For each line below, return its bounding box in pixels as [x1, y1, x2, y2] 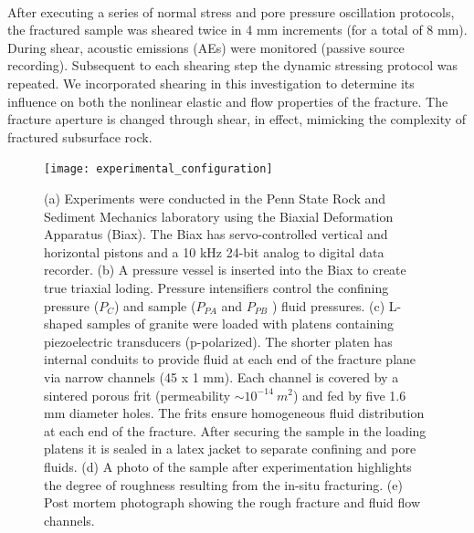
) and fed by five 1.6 [292, 385, 406, 404]
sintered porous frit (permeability [44, 385, 231, 404]
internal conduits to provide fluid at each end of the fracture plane [44, 350, 416, 369]
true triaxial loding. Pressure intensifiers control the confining [44, 277, 389, 297]
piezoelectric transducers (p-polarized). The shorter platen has [44, 331, 393, 350]
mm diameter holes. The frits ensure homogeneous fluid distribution [44, 403, 425, 423]
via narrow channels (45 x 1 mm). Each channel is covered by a [44, 367, 399, 386]
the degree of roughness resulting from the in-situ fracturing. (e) [44, 475, 403, 494]
